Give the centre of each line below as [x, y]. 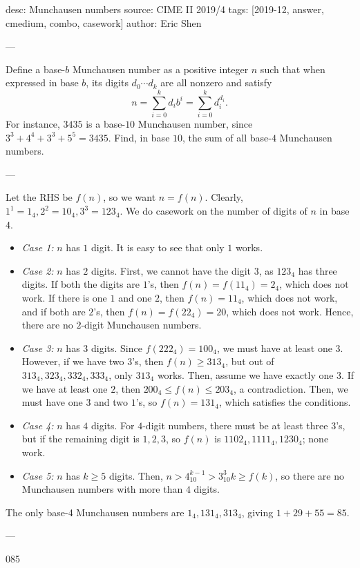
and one [135, 298]
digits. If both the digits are [80, 284]
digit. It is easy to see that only [158, 247]
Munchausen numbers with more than [102, 489]
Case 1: [38, 247]
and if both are [54, 311]
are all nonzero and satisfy [216, 82]
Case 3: [38, 347]
